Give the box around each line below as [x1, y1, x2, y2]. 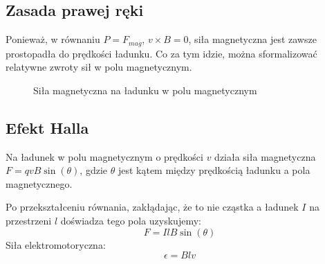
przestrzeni [6, 213, 52, 228]
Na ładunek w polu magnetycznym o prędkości [6, 149, 203, 164]
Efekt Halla [6, 116, 89, 138]
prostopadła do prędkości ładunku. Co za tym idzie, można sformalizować [6, 46, 317, 60]
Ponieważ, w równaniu [6, 32, 100, 46]
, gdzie [80, 163, 108, 177]
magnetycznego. [6, 176, 73, 191]
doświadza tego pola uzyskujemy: [60, 213, 201, 228]
